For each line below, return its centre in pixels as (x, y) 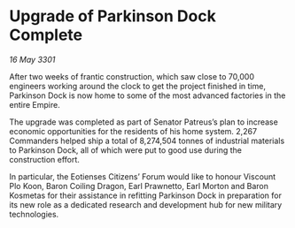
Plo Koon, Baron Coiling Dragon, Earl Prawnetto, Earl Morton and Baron (139, 186)
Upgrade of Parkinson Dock (113, 16)
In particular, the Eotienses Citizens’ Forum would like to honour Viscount (143, 176)
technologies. (34, 214)
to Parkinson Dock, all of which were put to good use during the (125, 150)
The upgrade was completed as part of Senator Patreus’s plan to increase (144, 122)
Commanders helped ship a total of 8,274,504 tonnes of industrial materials (147, 141)
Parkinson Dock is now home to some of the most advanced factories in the (147, 95)
